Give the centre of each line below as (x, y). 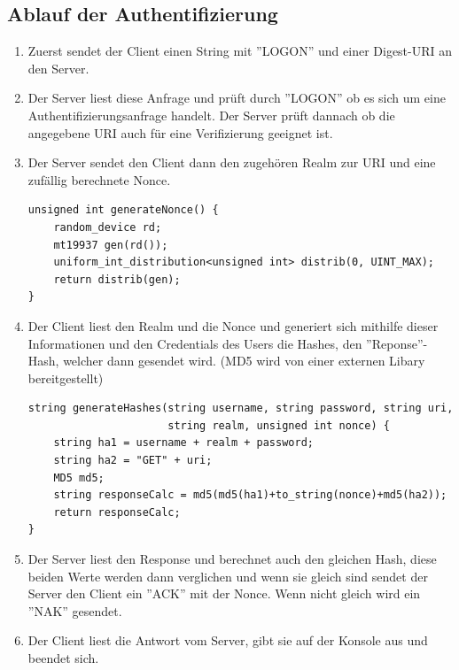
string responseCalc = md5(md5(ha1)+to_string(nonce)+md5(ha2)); (250, 495)
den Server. (58, 68)
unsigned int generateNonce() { (123, 210)
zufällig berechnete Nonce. (99, 179)
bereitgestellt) (66, 377)
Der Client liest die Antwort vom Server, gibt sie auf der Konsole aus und (228, 640)
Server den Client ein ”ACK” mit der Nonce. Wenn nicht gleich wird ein (224, 593)
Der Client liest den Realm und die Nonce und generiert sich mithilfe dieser (233, 325)
